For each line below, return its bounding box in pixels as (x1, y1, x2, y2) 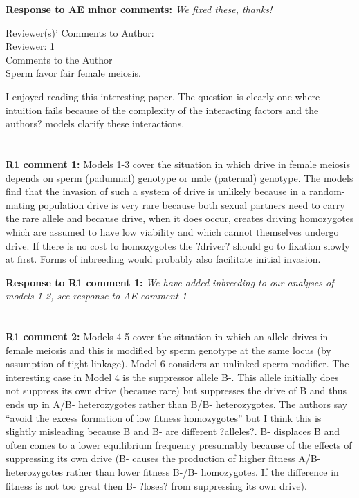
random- (309, 184, 345, 199)
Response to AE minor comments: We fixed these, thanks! (6, 2, 273, 16)
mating (6, 197, 35, 212)
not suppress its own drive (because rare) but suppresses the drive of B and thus (6, 383, 347, 398)
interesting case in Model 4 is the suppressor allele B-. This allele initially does (6, 369, 339, 384)
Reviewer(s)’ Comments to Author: (6, 25, 154, 39)
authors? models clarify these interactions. (6, 116, 185, 131)
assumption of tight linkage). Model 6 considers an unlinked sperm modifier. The (6, 356, 349, 371)
